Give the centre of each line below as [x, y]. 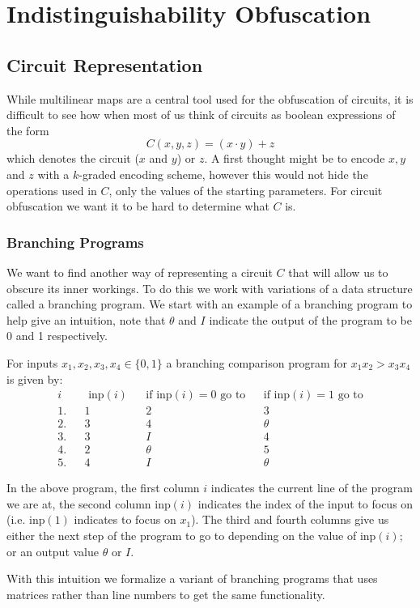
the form [28, 130]
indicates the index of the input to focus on [305, 503]
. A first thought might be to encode [295, 158]
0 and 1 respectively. [57, 336]
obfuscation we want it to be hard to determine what [138, 206]
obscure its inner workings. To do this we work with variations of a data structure [210, 288]
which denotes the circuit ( [73, 158]
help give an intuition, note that [86, 319]
